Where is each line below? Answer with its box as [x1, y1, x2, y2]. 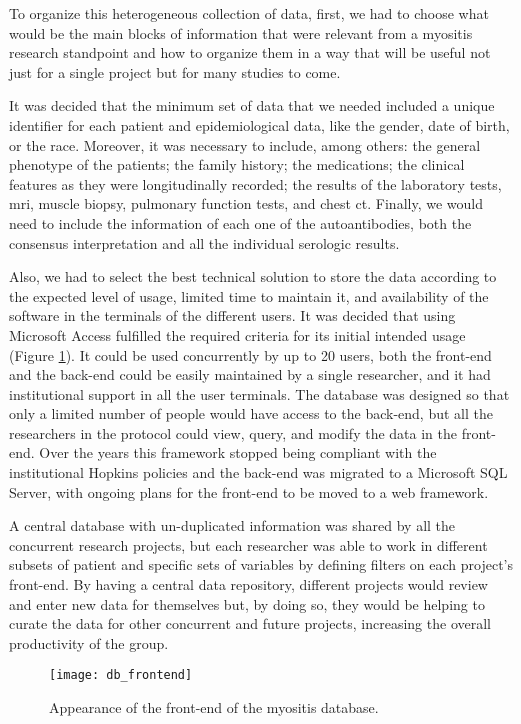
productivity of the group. [9, 632, 169, 653]
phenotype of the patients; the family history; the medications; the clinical [9, 154, 465, 175]
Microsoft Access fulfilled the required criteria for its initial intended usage [9, 324, 466, 345]
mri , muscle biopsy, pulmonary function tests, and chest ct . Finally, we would [9, 193, 483, 214]
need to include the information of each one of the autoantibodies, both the [9, 212, 472, 233]
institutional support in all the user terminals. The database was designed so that [9, 383, 510, 404]
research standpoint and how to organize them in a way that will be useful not [9, 42, 491, 63]
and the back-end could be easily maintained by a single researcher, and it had [9, 364, 491, 385]
